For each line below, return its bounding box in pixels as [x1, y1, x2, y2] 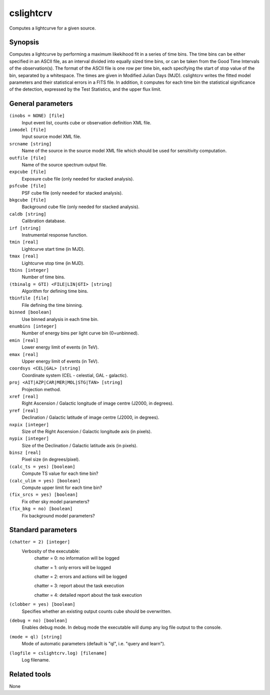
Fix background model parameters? [21, 512, 95, 518]
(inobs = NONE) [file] [9, 113, 65, 119]
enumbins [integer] [9, 323, 57, 329]
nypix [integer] [9, 436, 49, 441]
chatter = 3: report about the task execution [34, 583, 124, 589]
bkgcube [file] [9, 197, 47, 203]
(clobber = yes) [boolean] [9, 602, 75, 607]
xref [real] [9, 394, 38, 399]
